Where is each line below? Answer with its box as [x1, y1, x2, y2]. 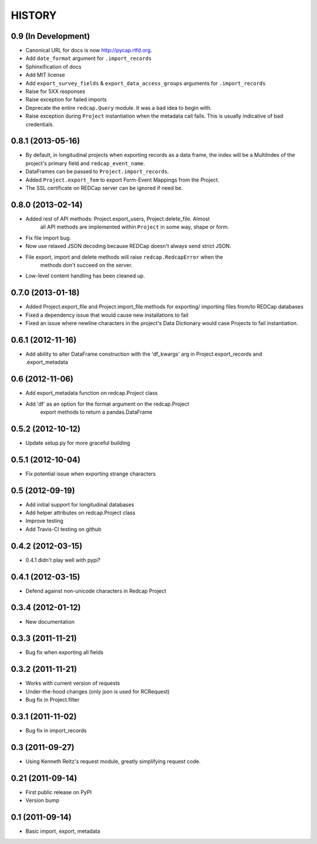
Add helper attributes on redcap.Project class [25, 509, 136, 517]
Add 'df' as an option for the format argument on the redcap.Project [25, 400, 190, 407]
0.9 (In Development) [11, 31, 90, 41]
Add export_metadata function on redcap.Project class [25, 390, 158, 397]
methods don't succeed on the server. [40, 262, 133, 269]
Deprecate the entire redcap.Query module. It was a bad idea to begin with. [25, 104, 212, 111]
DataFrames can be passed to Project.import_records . [25, 168, 170, 175]
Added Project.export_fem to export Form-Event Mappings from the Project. [25, 176, 220, 183]
